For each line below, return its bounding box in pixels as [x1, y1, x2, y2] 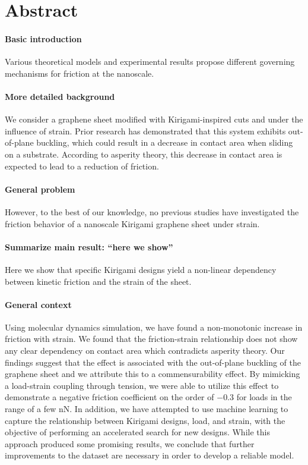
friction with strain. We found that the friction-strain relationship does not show [5, 332, 298, 345]
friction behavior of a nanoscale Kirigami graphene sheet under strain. [5, 217, 260, 230]
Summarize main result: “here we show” [5, 240, 173, 253]
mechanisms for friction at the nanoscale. [5, 67, 154, 79]
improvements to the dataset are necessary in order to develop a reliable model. [5, 449, 294, 461]
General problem [5, 183, 75, 195]
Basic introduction [5, 32, 82, 45]
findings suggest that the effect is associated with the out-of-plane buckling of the [5, 356, 301, 368]
